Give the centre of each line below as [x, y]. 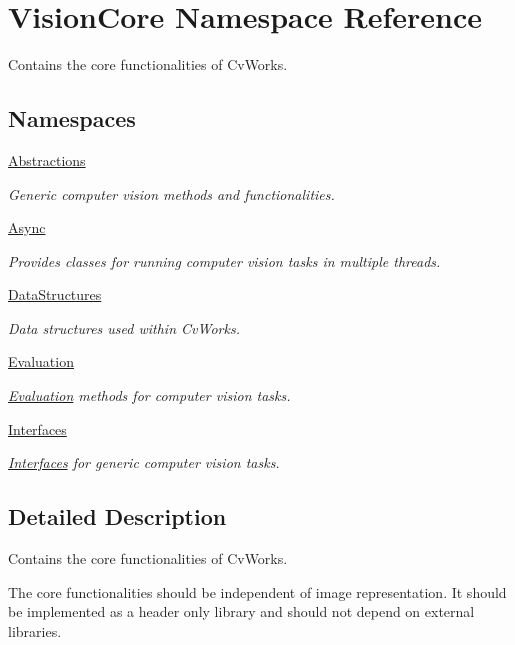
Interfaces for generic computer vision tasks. [144, 462]
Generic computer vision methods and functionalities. [171, 193]
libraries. [35, 630]
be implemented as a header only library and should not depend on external [241, 611]
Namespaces [72, 118]
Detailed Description [117, 516]
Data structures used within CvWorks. [124, 327]
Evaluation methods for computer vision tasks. [149, 395]
